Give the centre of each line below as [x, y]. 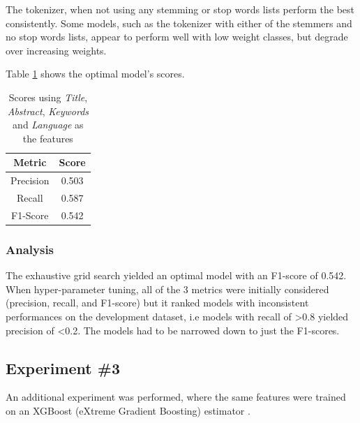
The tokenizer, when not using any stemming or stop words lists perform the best [180, 9]
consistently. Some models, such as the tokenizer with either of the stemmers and [179, 23]
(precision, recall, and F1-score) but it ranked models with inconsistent [157, 303]
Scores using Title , [48, 97]
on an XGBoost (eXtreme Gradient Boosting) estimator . [128, 410]
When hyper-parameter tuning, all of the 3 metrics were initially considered [167, 289]
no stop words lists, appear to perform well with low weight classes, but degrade [177, 37]
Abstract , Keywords [48, 111]
